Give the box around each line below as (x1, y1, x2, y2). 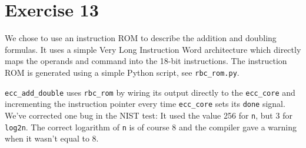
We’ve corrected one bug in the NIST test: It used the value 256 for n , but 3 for (5, 109, 292, 121)
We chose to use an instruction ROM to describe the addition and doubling (5, 32, 277, 44)
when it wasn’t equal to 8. (5, 132, 99, 144)
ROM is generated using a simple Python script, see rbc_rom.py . (5, 66, 240, 78)
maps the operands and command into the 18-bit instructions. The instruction (5, 55, 287, 67)
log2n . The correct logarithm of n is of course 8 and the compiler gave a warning (5, 120, 297, 133)
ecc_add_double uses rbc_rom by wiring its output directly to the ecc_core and (5, 86, 295, 98)
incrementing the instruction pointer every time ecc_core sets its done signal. (5, 97, 285, 110)
